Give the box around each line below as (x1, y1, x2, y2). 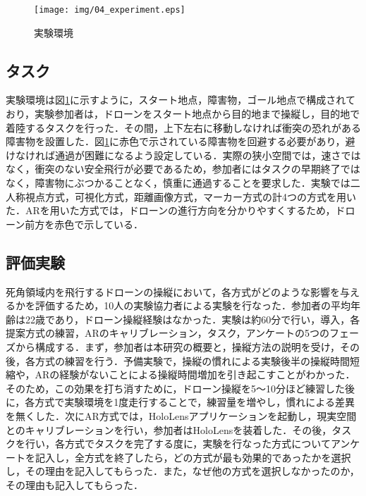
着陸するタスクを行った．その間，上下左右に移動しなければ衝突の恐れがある (6, 120, 361, 135)
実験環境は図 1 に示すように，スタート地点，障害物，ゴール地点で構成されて (6, 92, 355, 107)
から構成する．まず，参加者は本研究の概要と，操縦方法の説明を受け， (15, 339, 341, 354)
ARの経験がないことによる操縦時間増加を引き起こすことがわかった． (35, 367, 355, 382)
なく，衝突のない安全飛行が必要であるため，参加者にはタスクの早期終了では (6, 161, 360, 176)
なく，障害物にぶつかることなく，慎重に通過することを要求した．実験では (6, 175, 350, 190)
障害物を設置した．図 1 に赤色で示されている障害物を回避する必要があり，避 (6, 134, 355, 149)
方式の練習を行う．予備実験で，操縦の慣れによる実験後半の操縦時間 (35, 353, 350, 368)
